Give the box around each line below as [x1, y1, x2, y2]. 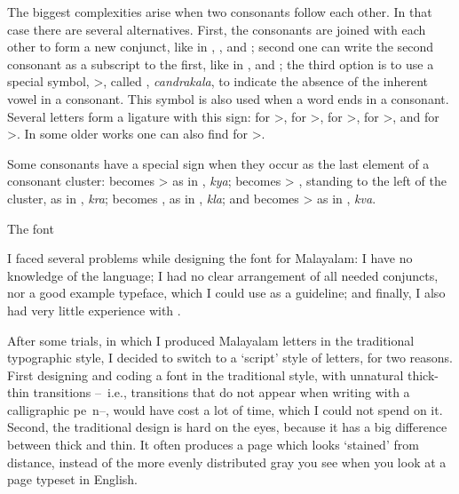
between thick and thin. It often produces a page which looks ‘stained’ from [7, 435, 419, 454]
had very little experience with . [7, 300, 181, 319]
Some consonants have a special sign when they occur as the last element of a [7, 154, 430, 172]
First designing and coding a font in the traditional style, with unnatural [7, 365, 404, 384]
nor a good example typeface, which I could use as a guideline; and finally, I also [7, 283, 446, 302]
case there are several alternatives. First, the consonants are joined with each [7, 20, 426, 38]
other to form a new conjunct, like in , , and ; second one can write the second [7, 37, 434, 56]
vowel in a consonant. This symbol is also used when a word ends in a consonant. [7, 89, 449, 108]
